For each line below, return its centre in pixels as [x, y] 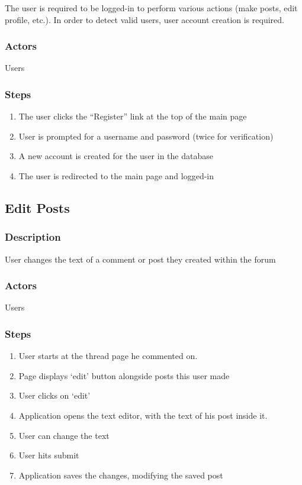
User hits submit [49, 455]
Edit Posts [37, 207]
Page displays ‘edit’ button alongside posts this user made [124, 375]
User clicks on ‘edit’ [54, 395]
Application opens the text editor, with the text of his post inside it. [143, 415]
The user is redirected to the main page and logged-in [116, 176]
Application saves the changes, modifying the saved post [121, 475]
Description [33, 237]
